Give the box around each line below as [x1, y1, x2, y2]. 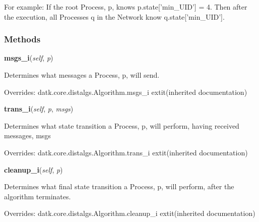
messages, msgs [4, 130, 51, 141]
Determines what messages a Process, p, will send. [4, 70, 160, 80]
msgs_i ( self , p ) [4, 52, 53, 63]
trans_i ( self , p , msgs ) [4, 103, 74, 114]
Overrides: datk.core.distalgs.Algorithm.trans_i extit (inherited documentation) [4, 147, 248, 157]
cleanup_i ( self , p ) [4, 164, 63, 175]
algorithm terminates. [4, 191, 71, 201]
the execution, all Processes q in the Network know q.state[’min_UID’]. [4, 11, 225, 22]
